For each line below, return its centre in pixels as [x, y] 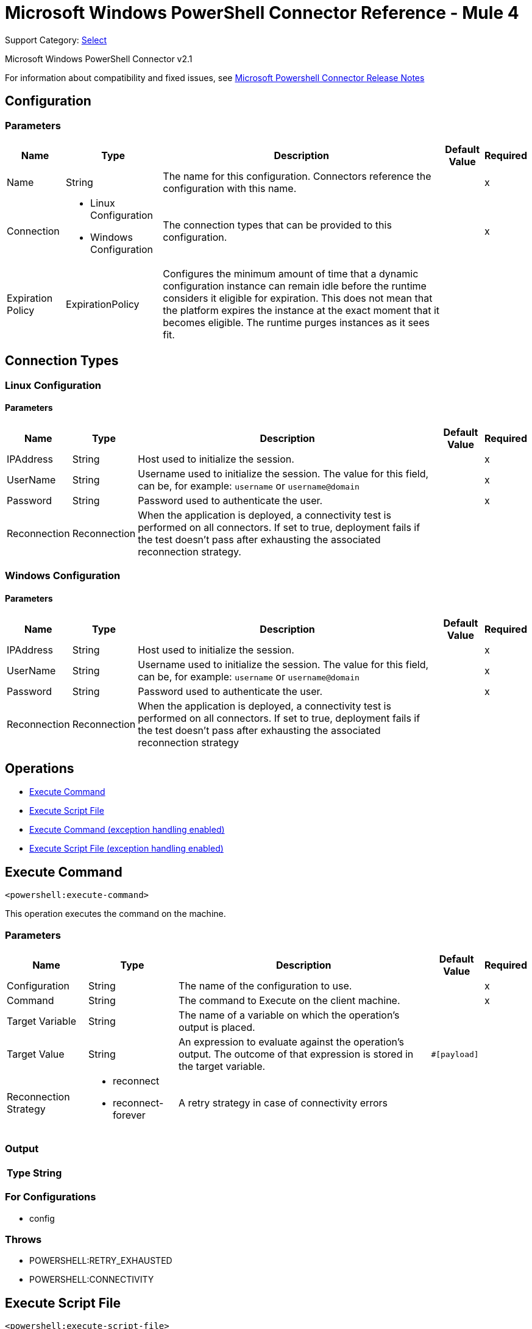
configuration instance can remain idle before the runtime [295, 286]
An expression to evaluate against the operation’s [292, 1042]
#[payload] [455, 1054]
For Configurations [51, 1197]
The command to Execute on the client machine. [289, 1001]
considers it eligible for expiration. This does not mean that [298, 298]
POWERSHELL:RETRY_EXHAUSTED [101, 1261]
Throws [23, 1239]
